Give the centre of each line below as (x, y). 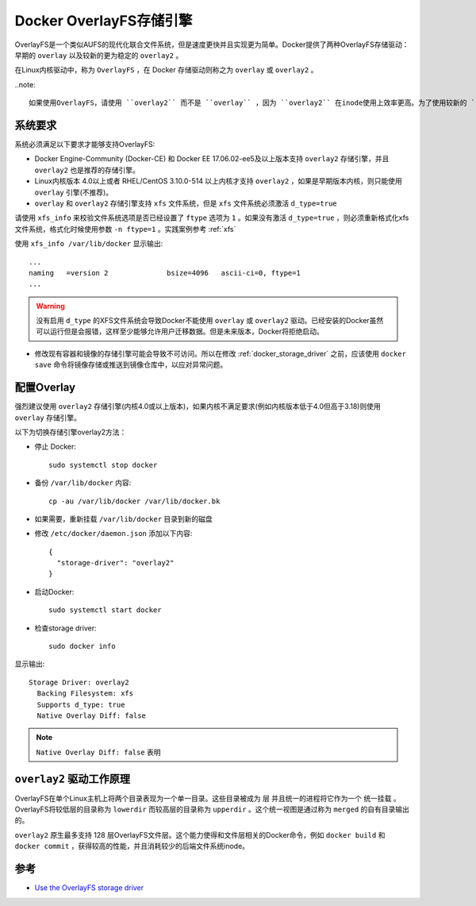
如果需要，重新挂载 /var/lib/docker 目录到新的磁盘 (124, 519)
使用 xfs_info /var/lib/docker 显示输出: (89, 244)
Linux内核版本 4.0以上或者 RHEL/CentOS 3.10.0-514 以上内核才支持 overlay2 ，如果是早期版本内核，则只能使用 (218, 181)
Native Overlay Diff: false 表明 (99, 752)
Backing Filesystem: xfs (85, 694)
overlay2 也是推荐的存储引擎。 (87, 170)
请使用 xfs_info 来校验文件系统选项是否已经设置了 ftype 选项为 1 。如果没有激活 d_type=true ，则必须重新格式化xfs (212, 218)
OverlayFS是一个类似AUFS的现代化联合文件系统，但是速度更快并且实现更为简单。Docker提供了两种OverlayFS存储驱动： (212, 44)
